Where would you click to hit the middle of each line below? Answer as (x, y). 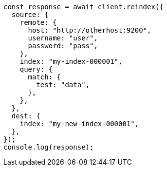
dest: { (26, 116)
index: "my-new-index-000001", (79, 124)
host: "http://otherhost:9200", (90, 30)
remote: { (38, 22)
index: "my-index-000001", (71, 61)
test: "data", (63, 85)
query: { (36, 69)
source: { (30, 15)
